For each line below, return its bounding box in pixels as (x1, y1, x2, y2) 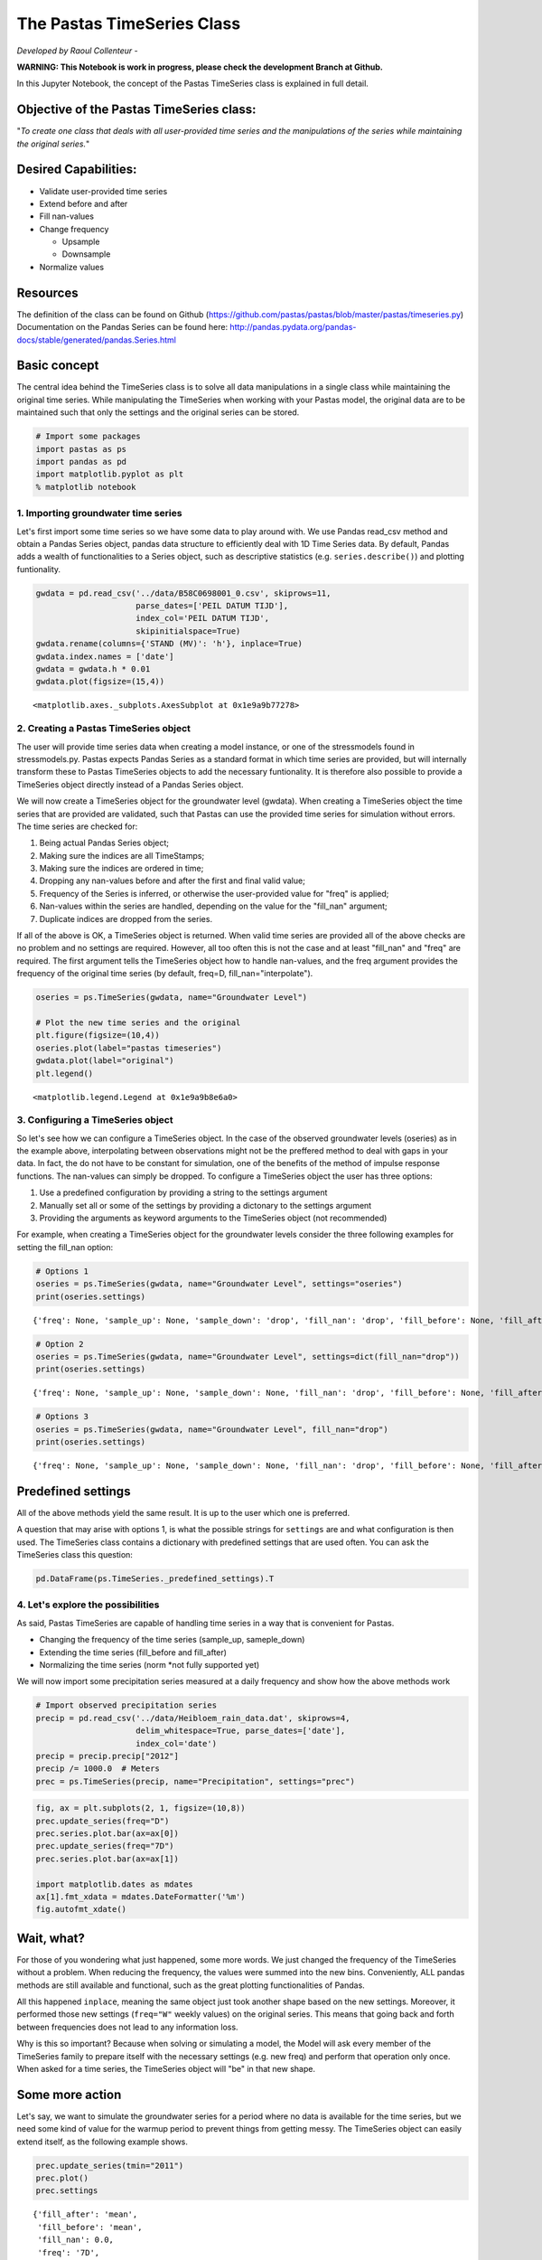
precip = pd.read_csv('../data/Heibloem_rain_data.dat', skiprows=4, (35, 1713, 350, 1723)
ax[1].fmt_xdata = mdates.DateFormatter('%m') (35, 1892, 246, 1902)
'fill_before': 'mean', (37, 2222, 143, 2232)
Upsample (61, 236, 100, 248)
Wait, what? (16, 1930, 86, 1945)
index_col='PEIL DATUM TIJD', (135, 613, 270, 624)
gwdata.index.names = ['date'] (35, 651, 175, 662)
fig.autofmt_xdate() (35, 1904, 126, 1915)
